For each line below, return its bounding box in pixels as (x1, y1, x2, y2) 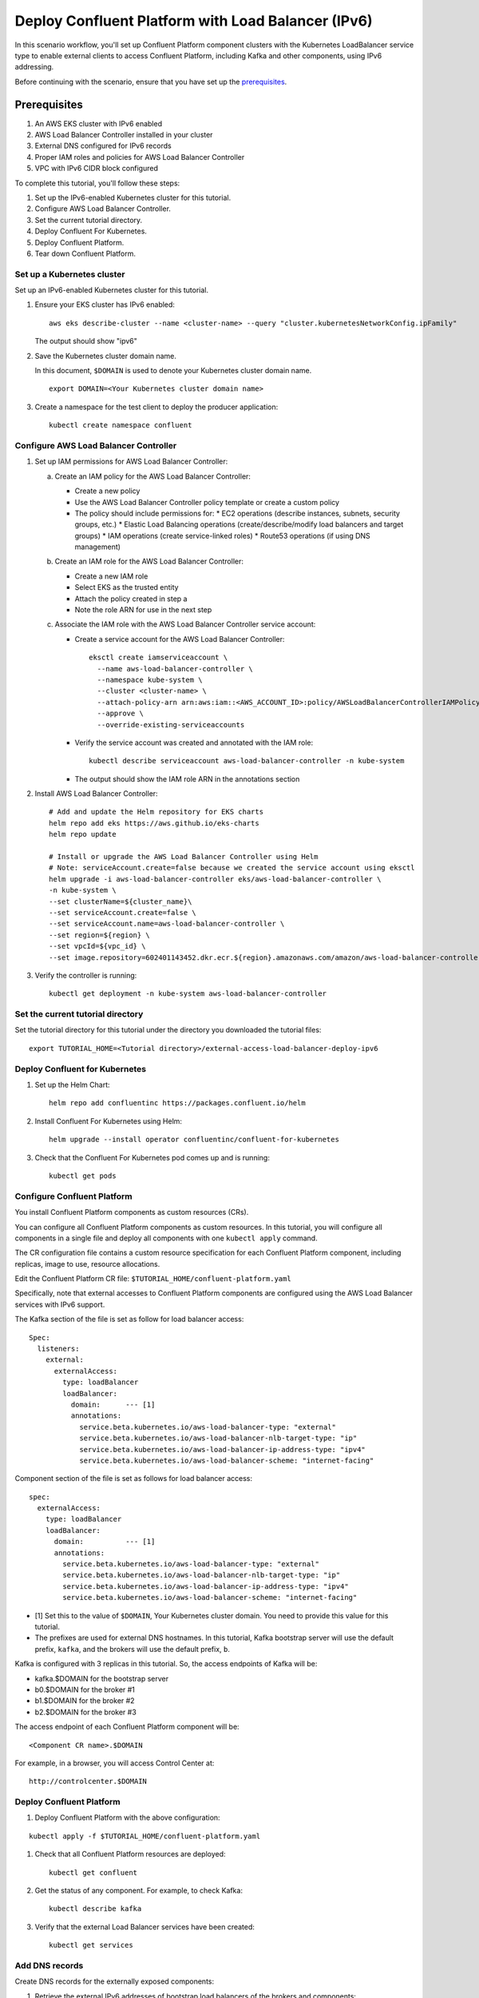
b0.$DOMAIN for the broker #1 (34, 1685, 136, 1694)
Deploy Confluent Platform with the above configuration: (34, 1813, 220, 1822)
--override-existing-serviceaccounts (97, 720, 245, 729)
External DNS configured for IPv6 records (34, 141, 172, 151)
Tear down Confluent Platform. (34, 249, 136, 258)
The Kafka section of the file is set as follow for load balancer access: (14, 1315, 244, 1324)
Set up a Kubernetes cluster (14, 269, 125, 280)
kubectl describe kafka (49, 1904, 142, 1913)
